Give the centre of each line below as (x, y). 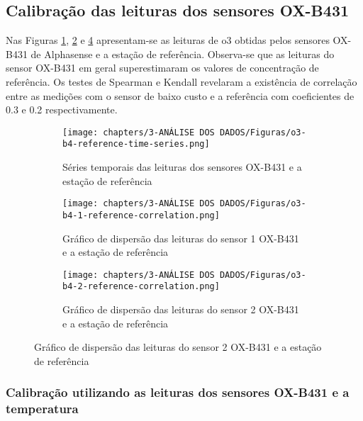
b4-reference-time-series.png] (136, 144)
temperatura (42, 409)
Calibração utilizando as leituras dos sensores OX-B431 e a (178, 392)
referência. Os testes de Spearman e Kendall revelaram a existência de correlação (181, 81)
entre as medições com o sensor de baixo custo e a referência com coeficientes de (180, 95)
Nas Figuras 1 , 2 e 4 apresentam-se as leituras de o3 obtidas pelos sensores (168, 40)
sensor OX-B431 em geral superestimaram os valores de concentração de (162, 68)
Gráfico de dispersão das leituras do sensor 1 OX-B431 (181, 238)
